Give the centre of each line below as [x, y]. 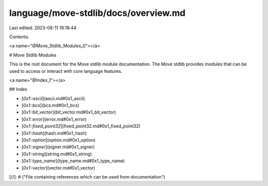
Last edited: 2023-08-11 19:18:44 [43, 28]
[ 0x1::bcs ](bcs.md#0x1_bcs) [50, 105]
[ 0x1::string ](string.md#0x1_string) [57, 154]
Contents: [19, 37]
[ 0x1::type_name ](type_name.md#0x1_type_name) [73, 161]
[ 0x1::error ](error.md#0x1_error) [54, 119]
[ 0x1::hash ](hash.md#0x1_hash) [54, 133]
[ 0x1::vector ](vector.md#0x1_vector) [58, 168]
